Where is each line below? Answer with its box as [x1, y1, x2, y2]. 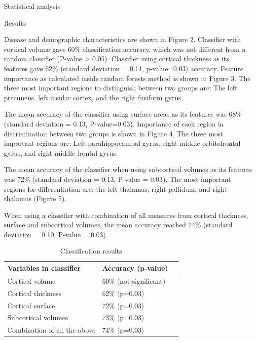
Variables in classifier [7, 263, 81, 273]
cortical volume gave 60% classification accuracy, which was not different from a [4, 43, 246, 54]
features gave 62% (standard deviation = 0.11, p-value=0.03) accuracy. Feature [4, 63, 244, 73]
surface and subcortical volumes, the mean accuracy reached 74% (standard [4, 219, 233, 230]
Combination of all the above [7, 325, 96, 335]
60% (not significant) [102, 275, 166, 286]
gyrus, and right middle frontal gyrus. [4, 147, 118, 158]
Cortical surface [7, 300, 55, 310]
